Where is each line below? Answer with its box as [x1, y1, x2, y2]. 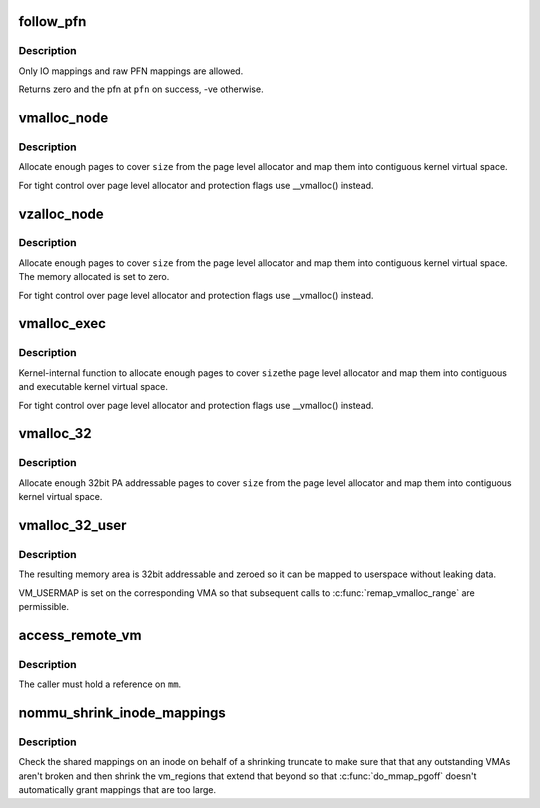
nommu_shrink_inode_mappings [18, 705, 227, 722]
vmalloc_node [18, 109, 109, 126]
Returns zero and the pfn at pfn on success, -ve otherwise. [18, 83, 264, 95]
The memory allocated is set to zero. [18, 271, 170, 283]
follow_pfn [18, 13, 87, 30]
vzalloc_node [18, 205, 104, 222]
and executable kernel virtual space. [18, 381, 169, 393]
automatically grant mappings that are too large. [18, 784, 217, 796]
